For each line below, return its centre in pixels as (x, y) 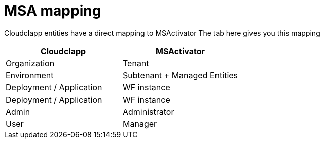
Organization (30, 63)
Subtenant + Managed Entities (181, 75)
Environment (30, 75)
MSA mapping (53, 11)
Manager (140, 124)
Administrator (149, 111)
